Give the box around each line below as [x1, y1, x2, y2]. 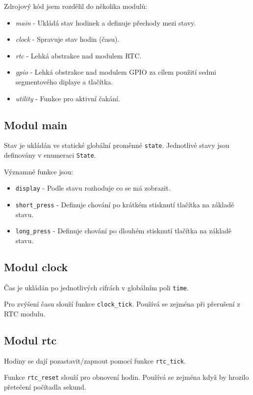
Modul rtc [4, 332, 57, 347]
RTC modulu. [4, 308, 46, 318]
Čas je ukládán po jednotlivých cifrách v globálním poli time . [4, 282, 189, 292]
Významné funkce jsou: [4, 166, 73, 176]
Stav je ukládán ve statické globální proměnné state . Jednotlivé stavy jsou [4, 140, 229, 150]
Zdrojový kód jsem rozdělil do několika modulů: [4, 1, 148, 11]
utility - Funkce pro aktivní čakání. [15, 93, 120, 103]
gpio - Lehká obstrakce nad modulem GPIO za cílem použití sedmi [15, 67, 216, 77]
